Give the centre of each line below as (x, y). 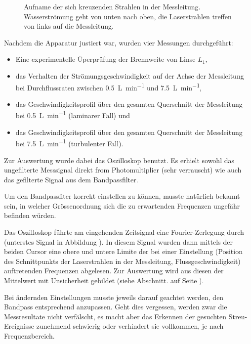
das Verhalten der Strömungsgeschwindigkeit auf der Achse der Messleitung (130, 75)
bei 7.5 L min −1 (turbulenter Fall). (69, 143)
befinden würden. (30, 215)
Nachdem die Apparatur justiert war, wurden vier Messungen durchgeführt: (119, 42)
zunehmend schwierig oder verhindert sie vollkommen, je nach (130, 326)
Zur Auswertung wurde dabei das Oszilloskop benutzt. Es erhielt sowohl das (119, 160)
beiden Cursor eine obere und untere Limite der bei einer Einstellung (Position (123, 251)
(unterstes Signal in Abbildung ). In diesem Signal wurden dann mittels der (118, 241)
